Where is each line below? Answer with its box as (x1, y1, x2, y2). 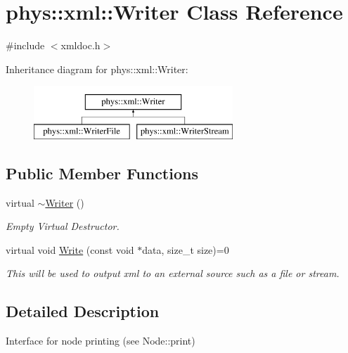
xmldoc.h (60, 38, 101, 53)
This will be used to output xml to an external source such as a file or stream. (6, 266, 340, 281)
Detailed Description (6, 300, 160, 322)
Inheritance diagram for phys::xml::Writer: (6, 61, 188, 76)
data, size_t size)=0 (142, 242, 229, 257)
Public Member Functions (6, 162, 198, 184)
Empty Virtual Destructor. (6, 219, 120, 233)
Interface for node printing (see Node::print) (6, 333, 195, 348)
